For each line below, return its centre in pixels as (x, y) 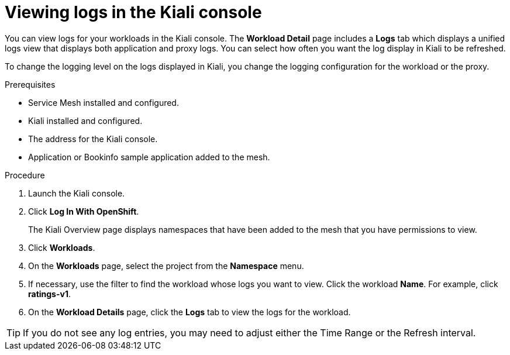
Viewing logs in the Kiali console (133, 12)
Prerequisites (30, 84)
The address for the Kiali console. (93, 139)
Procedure (25, 175)
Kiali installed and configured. (85, 120)
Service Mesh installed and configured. (104, 102)
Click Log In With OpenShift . (84, 211)
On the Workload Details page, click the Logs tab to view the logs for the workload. (189, 312)
